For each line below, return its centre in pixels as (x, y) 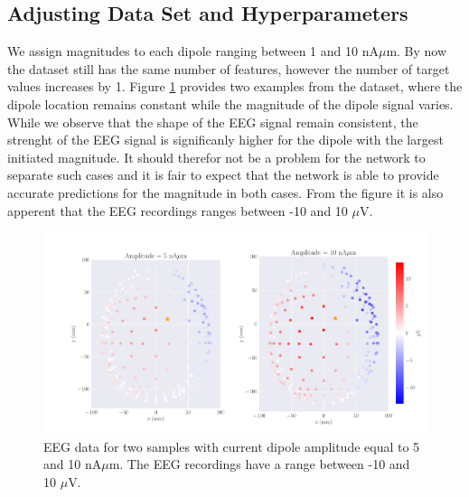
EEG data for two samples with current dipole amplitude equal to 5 (232, 446)
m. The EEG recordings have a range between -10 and (259, 464)
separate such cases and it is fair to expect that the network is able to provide (223, 175)
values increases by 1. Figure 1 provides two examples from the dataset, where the (235, 86)
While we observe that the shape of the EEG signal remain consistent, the (213, 122)
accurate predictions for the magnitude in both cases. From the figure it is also (225, 192)
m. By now (417, 51)
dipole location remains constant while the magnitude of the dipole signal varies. (230, 103)
